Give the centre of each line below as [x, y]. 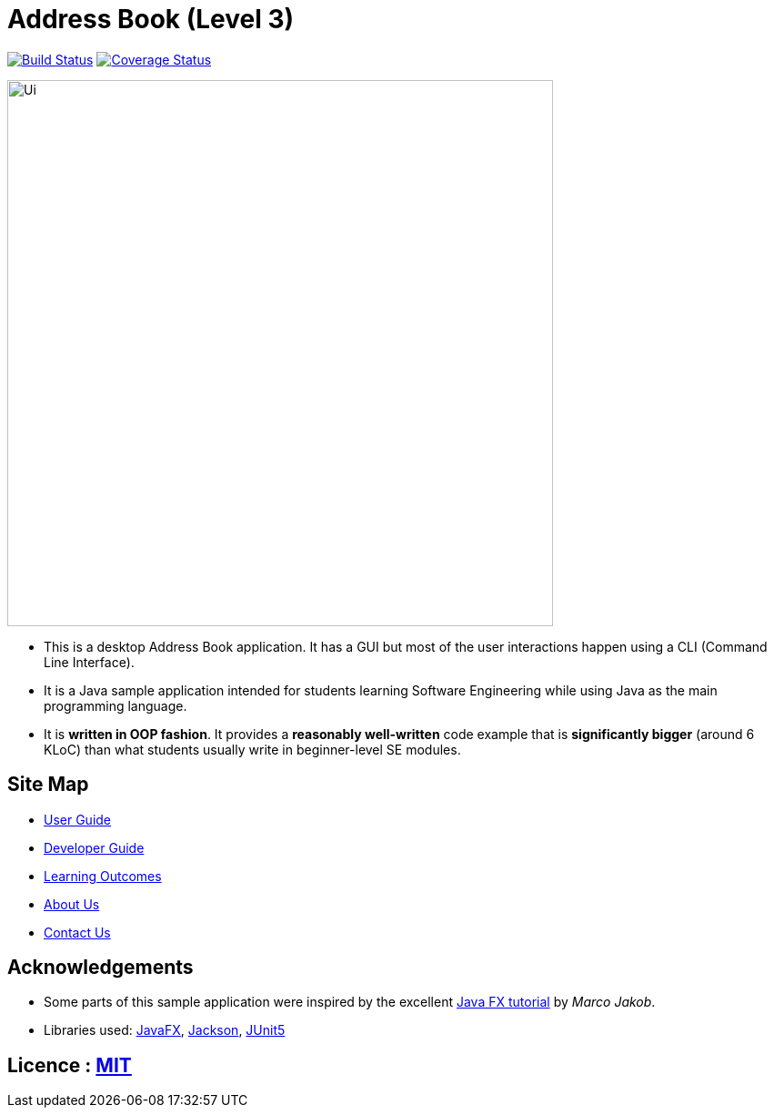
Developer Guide [94, 847]
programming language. [116, 705]
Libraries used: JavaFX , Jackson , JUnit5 [165, 1030]
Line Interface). [89, 662]
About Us [72, 904]
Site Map [48, 785]
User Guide [78, 819]
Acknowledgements [101, 968]
